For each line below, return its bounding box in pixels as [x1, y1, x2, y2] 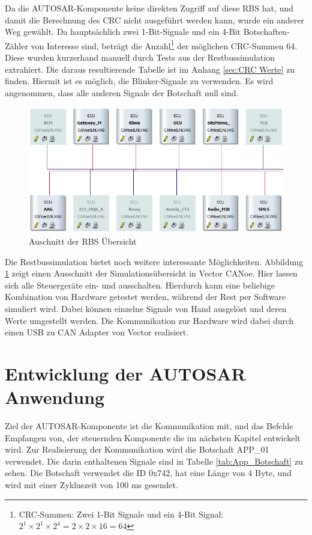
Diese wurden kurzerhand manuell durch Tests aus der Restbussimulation [5, 51, 275, 64]
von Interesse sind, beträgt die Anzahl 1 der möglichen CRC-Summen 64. [31, 37, 298, 52]
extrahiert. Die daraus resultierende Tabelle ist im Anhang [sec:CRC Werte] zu [5, 63, 295, 75]
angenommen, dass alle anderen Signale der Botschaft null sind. [5, 86, 239, 99]
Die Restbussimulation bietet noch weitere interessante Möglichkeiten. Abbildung [5, 255, 304, 267]
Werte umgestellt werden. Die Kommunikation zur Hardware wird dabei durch [5, 314, 294, 326]
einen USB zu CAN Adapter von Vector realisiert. [5, 326, 189, 338]
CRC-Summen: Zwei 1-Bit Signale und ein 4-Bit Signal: [19, 507, 224, 520]
